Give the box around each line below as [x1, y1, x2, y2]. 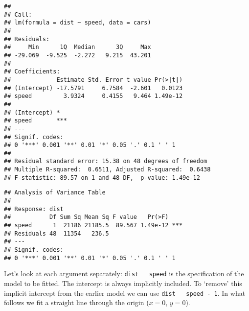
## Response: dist [4, 205, 64, 213]
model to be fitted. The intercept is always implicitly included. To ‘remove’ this [4, 278, 242, 288]
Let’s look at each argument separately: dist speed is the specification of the [4, 268, 244, 279]
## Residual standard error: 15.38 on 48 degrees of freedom [4, 158, 207, 165]
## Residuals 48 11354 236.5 [4, 230, 109, 237]
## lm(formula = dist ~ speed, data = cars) [4, 19, 151, 26]
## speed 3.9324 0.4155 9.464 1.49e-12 [4, 93, 183, 100]
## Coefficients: [4, 68, 60, 75]
